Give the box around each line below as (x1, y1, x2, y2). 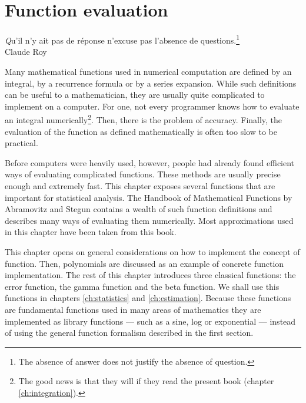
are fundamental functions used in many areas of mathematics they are (5, 303, 261, 315)
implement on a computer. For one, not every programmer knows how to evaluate (5, 100, 300, 112)
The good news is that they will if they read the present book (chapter (18, 375, 274, 387)
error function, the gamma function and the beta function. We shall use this (5, 280, 280, 292)
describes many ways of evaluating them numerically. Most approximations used (5, 214, 294, 226)
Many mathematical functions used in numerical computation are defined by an (5, 65, 292, 77)
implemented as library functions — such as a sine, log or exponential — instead (5, 315, 296, 327)
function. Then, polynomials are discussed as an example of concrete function (5, 257, 284, 269)
